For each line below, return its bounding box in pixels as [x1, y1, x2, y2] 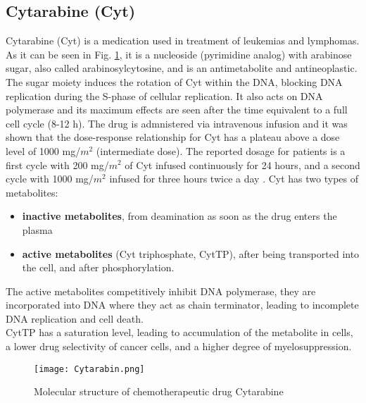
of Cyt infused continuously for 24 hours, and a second [125, 157, 360, 172]
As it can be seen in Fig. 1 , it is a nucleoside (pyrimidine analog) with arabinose [6, 46, 352, 61]
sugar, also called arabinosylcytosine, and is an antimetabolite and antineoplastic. [6, 61, 358, 75]
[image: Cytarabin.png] [34, 364, 145, 374]
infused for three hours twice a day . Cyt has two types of [109, 171, 358, 186]
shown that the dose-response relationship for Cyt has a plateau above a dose [6, 130, 340, 144]
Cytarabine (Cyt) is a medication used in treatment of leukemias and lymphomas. [6, 33, 360, 48]
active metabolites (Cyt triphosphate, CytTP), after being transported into [22, 246, 360, 261]
